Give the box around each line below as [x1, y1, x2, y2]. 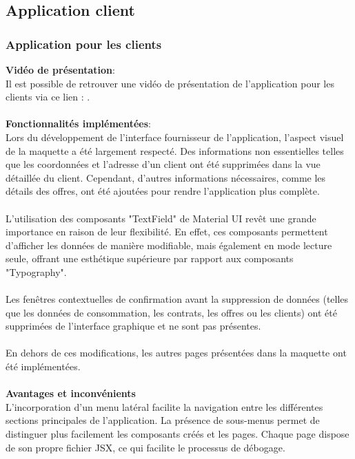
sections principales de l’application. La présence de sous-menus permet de [6, 413, 320, 427]
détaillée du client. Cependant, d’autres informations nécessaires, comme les [6, 170, 326, 184]
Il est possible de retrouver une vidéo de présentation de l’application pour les [6, 76, 334, 90]
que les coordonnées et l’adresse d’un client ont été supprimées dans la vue [6, 157, 321, 171]
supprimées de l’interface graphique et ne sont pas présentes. [6, 319, 261, 333]
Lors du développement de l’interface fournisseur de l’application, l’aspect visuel [6, 129, 344, 144]
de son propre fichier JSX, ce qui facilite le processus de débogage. [6, 440, 285, 454]
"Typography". [6, 264, 67, 279]
